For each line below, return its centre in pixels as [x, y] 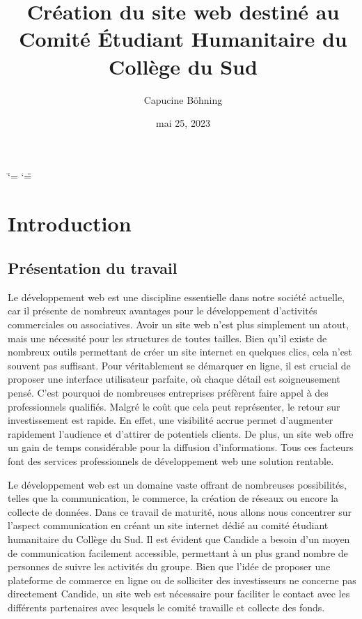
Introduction [70, 223]
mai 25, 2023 [183, 123]
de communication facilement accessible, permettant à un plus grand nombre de [178, 552]
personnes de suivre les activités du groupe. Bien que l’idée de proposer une [169, 566]
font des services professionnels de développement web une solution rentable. [171, 460]
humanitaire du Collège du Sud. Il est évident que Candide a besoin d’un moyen [179, 538]
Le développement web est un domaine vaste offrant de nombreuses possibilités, [177, 484]
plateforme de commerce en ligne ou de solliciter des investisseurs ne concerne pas [182, 580]
